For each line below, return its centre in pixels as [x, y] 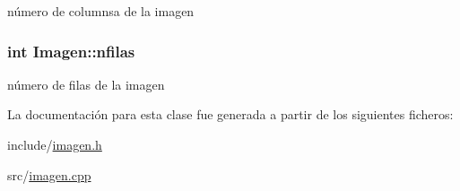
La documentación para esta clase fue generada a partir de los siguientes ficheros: [230, 114]
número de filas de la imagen [86, 84]
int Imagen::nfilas [71, 51]
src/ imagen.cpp [49, 174]
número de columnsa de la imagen [101, 11]
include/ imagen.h [55, 144]
